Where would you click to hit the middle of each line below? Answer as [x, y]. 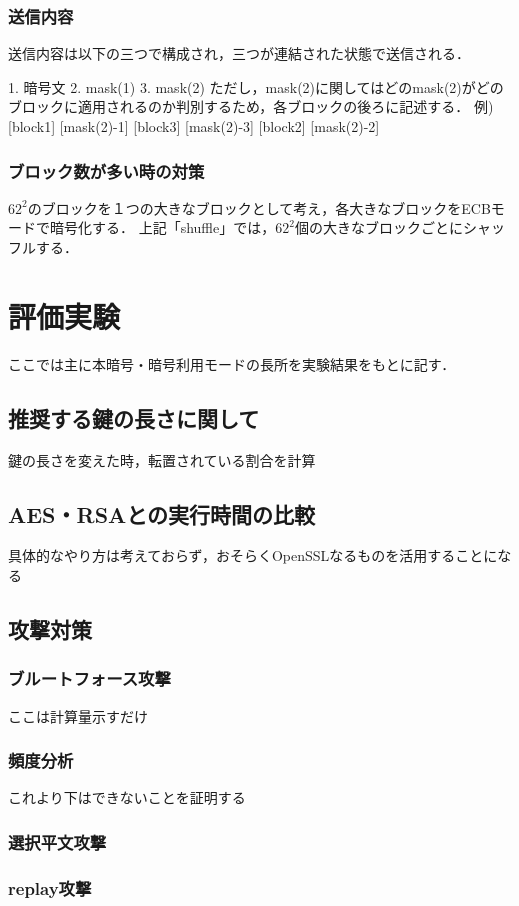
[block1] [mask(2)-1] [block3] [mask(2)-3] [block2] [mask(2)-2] [194, 126]
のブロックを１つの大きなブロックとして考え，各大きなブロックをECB [259, 207]
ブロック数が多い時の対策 [106, 170]
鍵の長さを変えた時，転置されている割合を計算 [162, 459]
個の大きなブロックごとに [378, 227]
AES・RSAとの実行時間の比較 [162, 513]
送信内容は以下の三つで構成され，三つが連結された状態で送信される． [239, 53]
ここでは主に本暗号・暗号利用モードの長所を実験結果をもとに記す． [232, 363]
